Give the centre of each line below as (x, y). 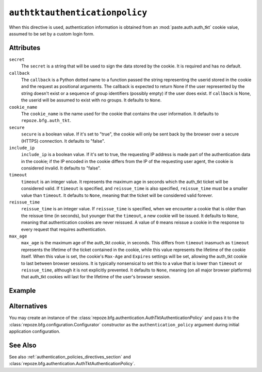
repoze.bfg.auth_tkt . (46, 120)
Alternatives (28, 306)
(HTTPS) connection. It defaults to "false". (63, 141)
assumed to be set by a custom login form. (52, 34)
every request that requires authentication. (64, 229)
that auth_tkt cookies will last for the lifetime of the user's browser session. (96, 277)
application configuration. (35, 331)
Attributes (25, 48)
